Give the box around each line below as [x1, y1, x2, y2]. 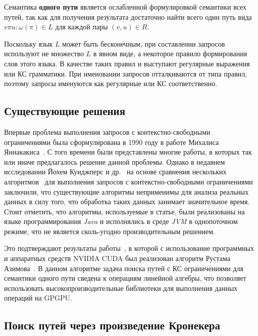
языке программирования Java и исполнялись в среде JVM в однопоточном [4, 216, 238, 227]
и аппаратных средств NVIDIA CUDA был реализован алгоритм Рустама [4, 253, 230, 264]
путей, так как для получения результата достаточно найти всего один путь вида [4, 11, 252, 22]
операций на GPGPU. [4, 292, 72, 303]
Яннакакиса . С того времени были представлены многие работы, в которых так [4, 146, 252, 157]
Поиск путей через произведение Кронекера [4, 317, 221, 333]
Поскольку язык [4, 38, 53, 49]
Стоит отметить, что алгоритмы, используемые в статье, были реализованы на [4, 206, 245, 216]
